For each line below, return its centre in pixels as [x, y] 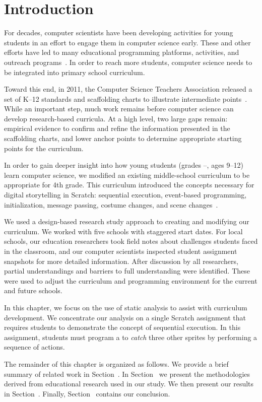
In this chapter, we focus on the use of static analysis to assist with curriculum [126, 307]
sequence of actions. [35, 347]
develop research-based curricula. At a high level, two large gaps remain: [116, 118]
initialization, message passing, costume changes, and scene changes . [111, 204]
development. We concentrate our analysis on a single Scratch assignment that [125, 317]
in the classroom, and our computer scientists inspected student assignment [121, 251]
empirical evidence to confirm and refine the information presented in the [117, 128]
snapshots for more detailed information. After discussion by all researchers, [121, 261]
